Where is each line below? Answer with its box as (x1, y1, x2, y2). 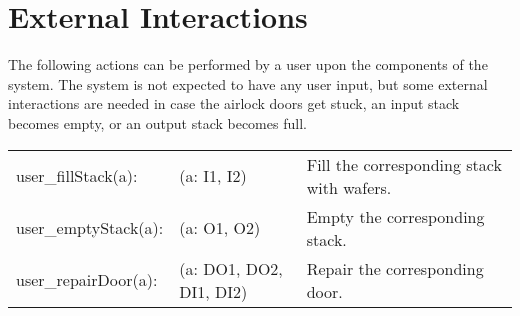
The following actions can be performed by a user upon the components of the (8, 54, 488, 75)
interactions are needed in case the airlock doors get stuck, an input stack (8, 93, 460, 114)
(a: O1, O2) (179, 216, 261, 239)
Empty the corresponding (306, 204, 485, 228)
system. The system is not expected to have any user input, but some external (8, 73, 488, 94)
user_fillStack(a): (16, 164, 138, 187)
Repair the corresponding (306, 256, 484, 280)
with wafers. (306, 175, 392, 199)
